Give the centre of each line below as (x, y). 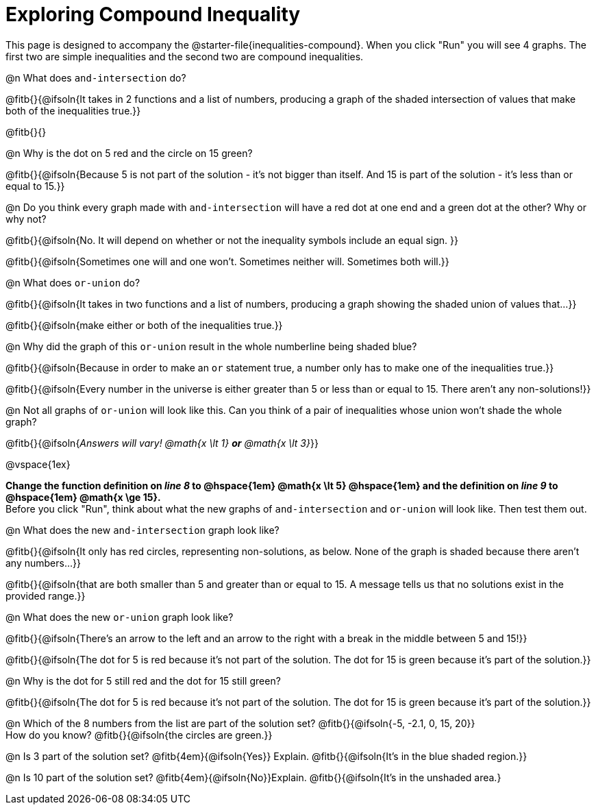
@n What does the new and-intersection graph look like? (142, 530)
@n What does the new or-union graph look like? (120, 617)
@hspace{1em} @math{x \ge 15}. (83, 497)
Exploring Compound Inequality (153, 14)
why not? (26, 219)
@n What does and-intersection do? (96, 77)
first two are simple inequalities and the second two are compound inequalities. (185, 56)
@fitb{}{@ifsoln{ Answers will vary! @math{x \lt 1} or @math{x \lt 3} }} (162, 443)
